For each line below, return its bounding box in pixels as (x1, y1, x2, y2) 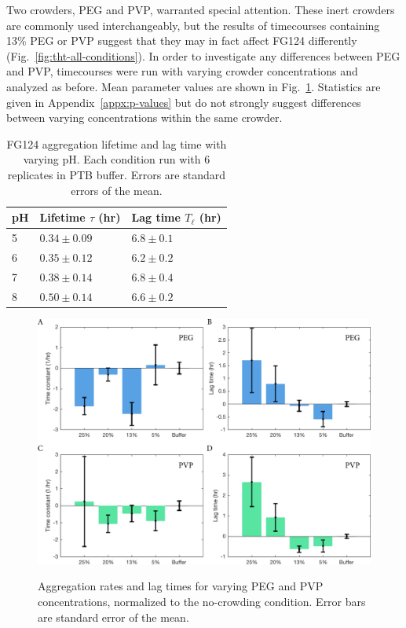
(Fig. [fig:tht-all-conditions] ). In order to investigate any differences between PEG (6, 47, 401, 64)
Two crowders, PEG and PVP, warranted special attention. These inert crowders (6, 2, 395, 17)
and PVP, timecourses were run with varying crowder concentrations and (6, 63, 358, 79)
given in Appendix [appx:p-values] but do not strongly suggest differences (6, 94, 361, 110)
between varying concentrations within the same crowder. (6, 109, 283, 126)
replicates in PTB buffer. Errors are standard (7, 166, 226, 182)
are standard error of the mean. (38, 608, 189, 625)
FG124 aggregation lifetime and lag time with (6, 135, 227, 152)
